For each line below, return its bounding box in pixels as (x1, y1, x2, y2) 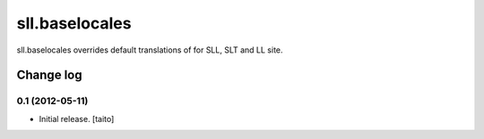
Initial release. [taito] (39, 113, 115, 124)
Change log (16, 68, 82, 83)
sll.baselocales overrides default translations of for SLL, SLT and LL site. (16, 45, 283, 55)
